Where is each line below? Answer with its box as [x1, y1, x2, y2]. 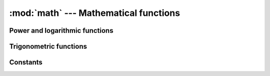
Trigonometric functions [9, 42, 87, 51]
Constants [9, 58, 42, 67]
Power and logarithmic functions [9, 26, 113, 35]
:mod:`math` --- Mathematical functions [9, 7, 180, 18]
